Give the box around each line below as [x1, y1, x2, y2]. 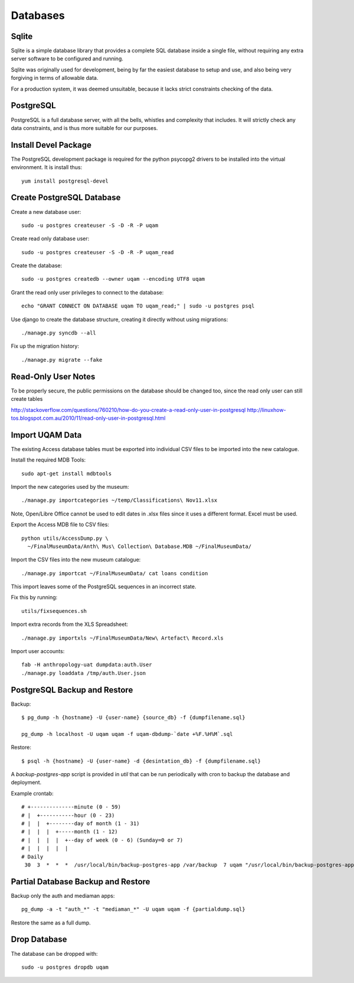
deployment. [11, 779, 41, 786]
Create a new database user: [11, 208, 81, 215]
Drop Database [11, 935, 67, 945]
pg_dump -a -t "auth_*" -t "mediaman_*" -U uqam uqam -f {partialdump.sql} [21, 906, 245, 913]
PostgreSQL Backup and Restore [11, 684, 133, 695]
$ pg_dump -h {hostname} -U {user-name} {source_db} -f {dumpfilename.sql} [21, 714, 245, 721]
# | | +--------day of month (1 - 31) [21, 820, 140, 827]
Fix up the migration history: [11, 343, 80, 350]
